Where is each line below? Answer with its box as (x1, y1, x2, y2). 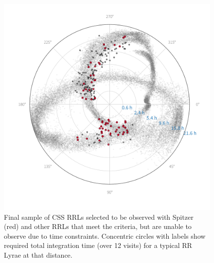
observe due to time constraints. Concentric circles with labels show (4, 230, 206, 241)
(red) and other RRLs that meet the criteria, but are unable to (4, 221, 192, 231)
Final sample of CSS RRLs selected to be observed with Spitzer (4, 211, 194, 222)
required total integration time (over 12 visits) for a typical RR (4, 240, 192, 250)
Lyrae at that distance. (4, 249, 72, 260)
